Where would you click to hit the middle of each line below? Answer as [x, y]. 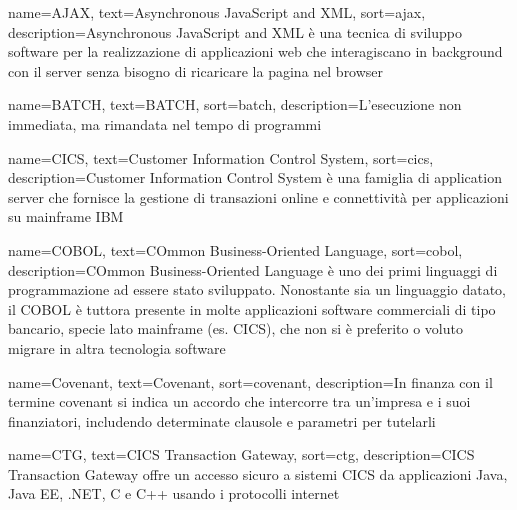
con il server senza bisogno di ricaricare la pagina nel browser [196, 70]
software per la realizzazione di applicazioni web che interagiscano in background [255, 51]
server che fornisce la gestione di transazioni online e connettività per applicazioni [258, 196]
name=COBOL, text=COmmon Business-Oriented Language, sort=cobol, [235, 249]
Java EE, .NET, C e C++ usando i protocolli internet [174, 493]
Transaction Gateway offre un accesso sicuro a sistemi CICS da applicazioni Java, [258, 473]
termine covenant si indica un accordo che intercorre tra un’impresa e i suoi [239, 401]
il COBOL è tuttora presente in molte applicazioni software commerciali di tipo [252, 308]
